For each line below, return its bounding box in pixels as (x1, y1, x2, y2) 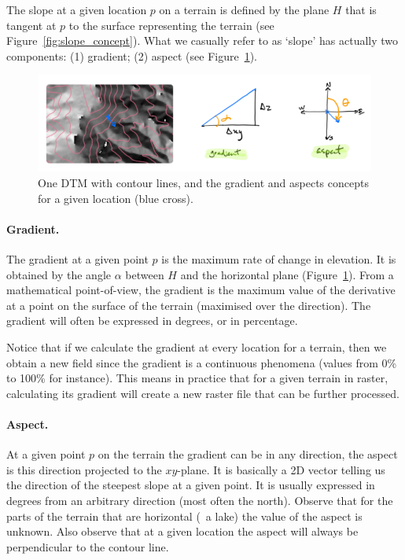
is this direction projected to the (6, 461, 162, 477)
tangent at (6, 17, 57, 33)
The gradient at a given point (6, 251, 149, 267)
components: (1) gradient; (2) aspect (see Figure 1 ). (6, 47, 257, 64)
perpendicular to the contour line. (6, 538, 169, 554)
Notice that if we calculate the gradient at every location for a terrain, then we (6, 338, 387, 355)
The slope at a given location (6, 2, 147, 17)
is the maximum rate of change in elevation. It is (161, 251, 396, 267)
